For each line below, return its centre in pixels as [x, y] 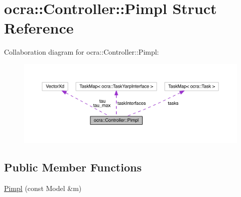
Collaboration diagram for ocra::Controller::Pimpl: [82, 52]
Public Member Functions [73, 167]
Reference [39, 28]
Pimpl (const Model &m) [43, 188]
